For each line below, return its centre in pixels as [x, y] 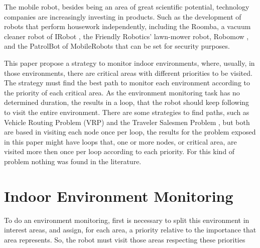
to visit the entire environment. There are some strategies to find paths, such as [127, 112]
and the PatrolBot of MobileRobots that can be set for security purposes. [117, 46]
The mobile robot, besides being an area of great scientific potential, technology [127, 7]
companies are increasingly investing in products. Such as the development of [123, 16]
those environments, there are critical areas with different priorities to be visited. [128, 73]
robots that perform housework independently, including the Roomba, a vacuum [127, 26]
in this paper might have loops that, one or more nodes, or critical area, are [120, 141]
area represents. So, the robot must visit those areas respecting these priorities [125, 239]
